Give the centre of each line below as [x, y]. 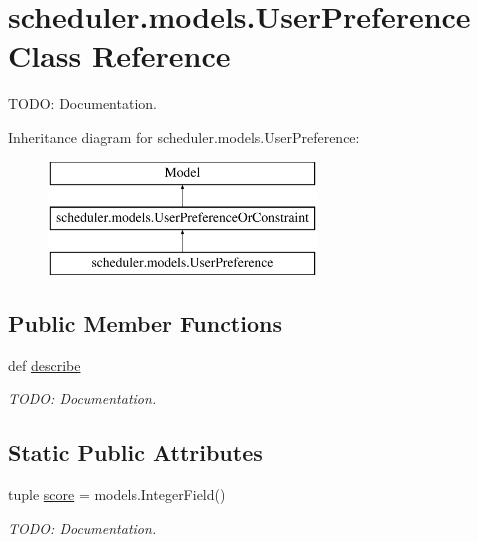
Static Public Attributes [135, 452]
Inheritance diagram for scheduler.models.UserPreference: [184, 136]
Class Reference [119, 55]
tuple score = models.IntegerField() [117, 494]
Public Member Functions [145, 322]
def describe [44, 364]
